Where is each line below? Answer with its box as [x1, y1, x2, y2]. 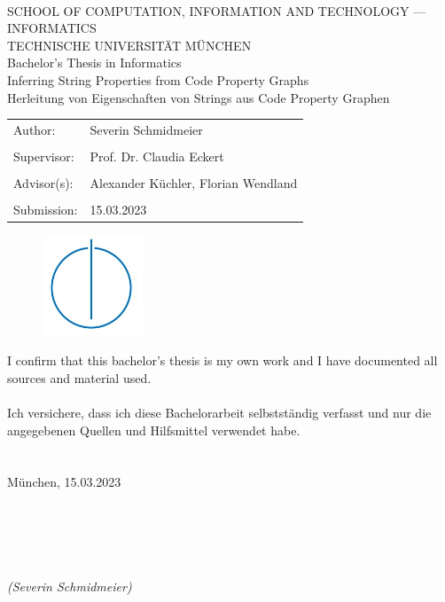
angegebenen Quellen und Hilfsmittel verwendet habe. [7, 420, 301, 439]
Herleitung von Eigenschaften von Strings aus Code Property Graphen [7, 88, 390, 106]
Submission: [13, 200, 78, 219]
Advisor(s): [13, 174, 74, 192]
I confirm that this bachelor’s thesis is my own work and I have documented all [7, 351, 438, 370]
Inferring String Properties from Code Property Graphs [7, 70, 309, 89]
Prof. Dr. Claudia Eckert [90, 147, 224, 165]
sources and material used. [7, 368, 152, 387]
